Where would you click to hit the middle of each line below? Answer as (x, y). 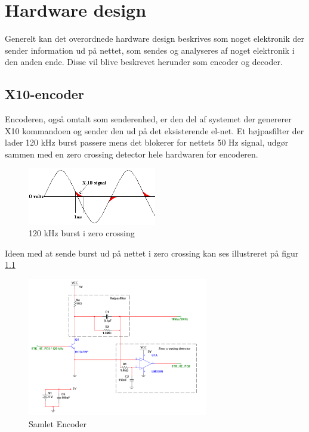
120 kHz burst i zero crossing (82, 233)
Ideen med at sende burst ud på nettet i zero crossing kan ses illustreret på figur (152, 253)
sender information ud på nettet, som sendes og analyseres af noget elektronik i (150, 50)
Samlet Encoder (58, 423)
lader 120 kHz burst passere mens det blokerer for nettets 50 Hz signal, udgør (147, 142)
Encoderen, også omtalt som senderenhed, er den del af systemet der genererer (148, 119)
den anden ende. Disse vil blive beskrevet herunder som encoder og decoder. (144, 62)
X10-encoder (44, 94)
